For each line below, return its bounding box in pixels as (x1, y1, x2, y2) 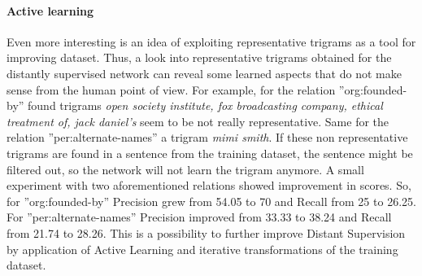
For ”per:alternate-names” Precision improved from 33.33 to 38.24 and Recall (7, 208, 392, 226)
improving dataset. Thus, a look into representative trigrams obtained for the (7, 49, 392, 66)
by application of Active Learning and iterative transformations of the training (7, 240, 398, 257)
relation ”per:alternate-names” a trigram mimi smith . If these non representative (7, 129, 408, 146)
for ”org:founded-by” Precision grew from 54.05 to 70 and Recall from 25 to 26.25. (7, 192, 416, 209)
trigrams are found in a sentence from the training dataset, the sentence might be (7, 144, 413, 161)
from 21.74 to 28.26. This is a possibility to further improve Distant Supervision (7, 224, 406, 241)
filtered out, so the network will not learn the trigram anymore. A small (7, 160, 364, 177)
